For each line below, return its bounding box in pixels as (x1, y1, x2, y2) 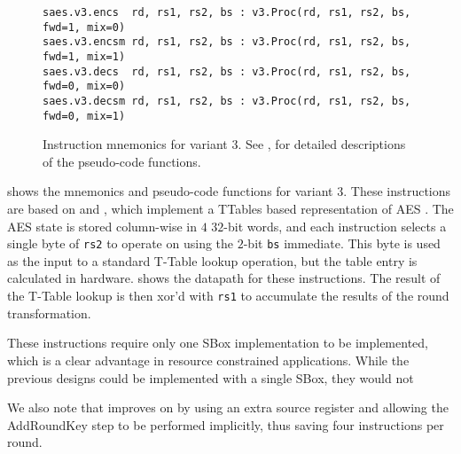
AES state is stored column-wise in (7, 216, 198, 235)
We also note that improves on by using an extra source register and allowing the (7, 398, 449, 417)
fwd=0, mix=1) (43, 109, 126, 122)
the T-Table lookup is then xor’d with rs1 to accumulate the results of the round (7, 286, 449, 305)
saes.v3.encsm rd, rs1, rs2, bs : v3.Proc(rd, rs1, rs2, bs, (43, 35, 411, 49)
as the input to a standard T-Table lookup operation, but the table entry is (7, 251, 418, 270)
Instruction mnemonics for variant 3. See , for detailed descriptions (43, 135, 406, 153)
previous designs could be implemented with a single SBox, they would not (7, 368, 414, 387)
